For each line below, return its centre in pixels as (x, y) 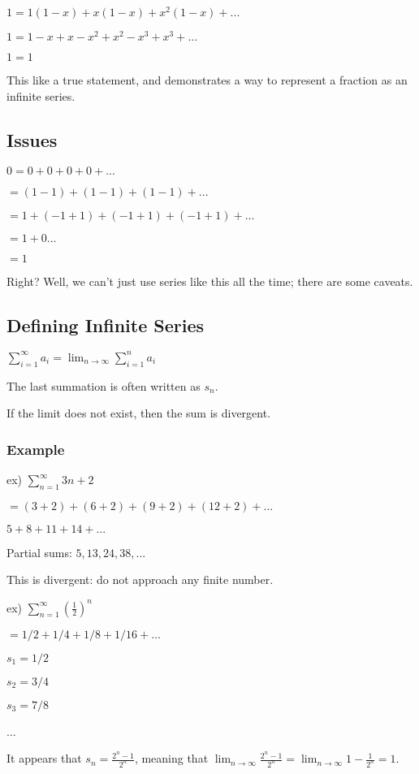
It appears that (44, 758)
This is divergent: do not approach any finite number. (140, 579)
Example (36, 449)
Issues (32, 139)
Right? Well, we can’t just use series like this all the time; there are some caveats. (210, 281)
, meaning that (171, 758)
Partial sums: (39, 552)
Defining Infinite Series (106, 324)
